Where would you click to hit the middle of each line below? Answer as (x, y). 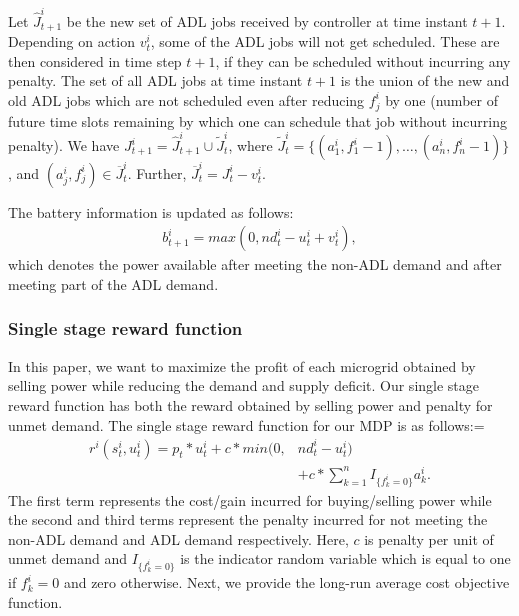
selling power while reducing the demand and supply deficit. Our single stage (244, 385)
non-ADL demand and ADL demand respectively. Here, (178, 538)
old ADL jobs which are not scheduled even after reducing (186, 99)
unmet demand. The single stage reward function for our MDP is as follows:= (246, 424)
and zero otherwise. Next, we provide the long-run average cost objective (286, 582)
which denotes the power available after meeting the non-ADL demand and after (255, 264)
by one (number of (441, 99)
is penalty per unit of (429, 538)
